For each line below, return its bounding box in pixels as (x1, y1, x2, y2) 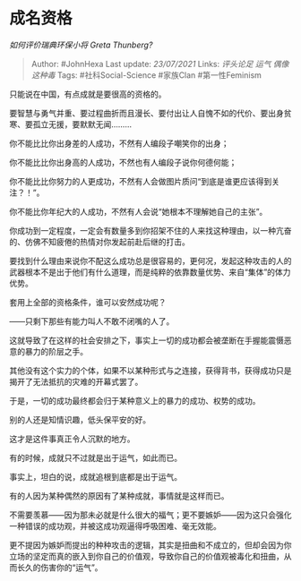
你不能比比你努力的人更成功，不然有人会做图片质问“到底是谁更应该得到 (9, 175, 272, 186)
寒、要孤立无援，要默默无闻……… (9, 118, 133, 130)
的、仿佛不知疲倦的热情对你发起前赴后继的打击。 (9, 236, 190, 247)
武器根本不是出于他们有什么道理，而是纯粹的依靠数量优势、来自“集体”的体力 (9, 266, 291, 278)
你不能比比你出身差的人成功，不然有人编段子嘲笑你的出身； (9, 138, 229, 149)
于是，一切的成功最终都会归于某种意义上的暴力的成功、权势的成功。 (9, 395, 261, 406)
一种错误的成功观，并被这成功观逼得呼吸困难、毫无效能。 (9, 520, 221, 531)
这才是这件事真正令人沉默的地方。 (9, 433, 135, 444)
